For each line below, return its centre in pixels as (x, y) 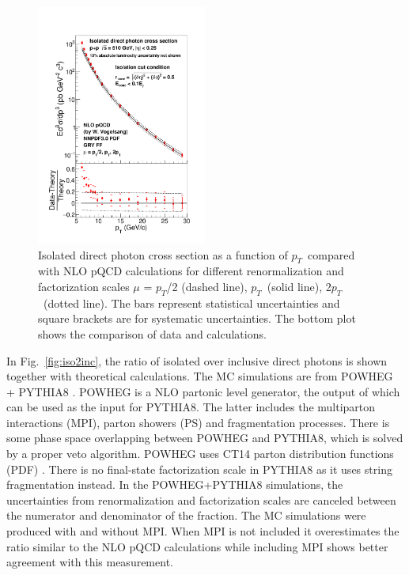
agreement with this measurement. (90, 562)
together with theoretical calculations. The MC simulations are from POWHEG (200, 376)
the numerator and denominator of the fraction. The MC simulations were (186, 515)
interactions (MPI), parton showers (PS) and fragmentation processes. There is (198, 422)
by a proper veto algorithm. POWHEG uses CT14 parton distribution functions (200, 454)
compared (331, 254)
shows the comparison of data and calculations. (152, 333)
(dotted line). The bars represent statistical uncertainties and (191, 303)
